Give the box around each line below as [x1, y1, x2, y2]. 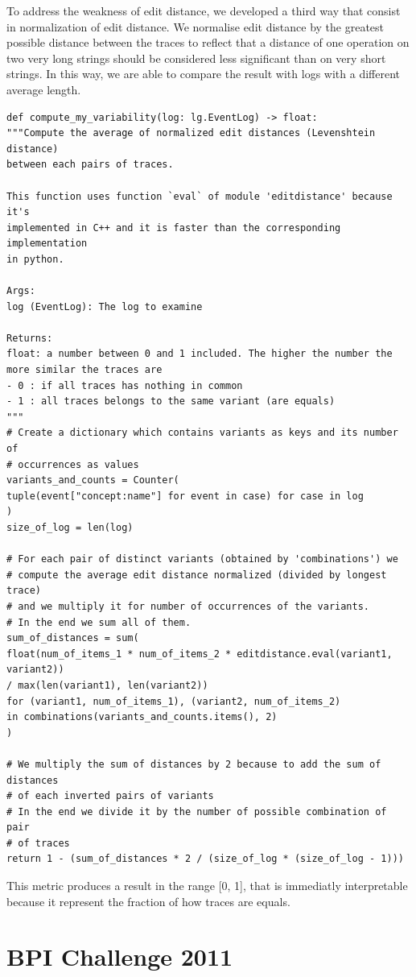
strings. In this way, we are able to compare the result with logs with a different [6, 65, 400, 82]
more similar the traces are [6, 364, 163, 376]
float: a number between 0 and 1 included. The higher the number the [6, 348, 393, 360]
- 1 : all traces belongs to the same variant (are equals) [6, 395, 336, 408]
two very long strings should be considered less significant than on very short [6, 49, 386, 66]
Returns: [6, 332, 53, 344]
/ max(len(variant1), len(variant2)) [6, 679, 208, 691]
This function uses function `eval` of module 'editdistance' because [6, 190, 393, 202]
